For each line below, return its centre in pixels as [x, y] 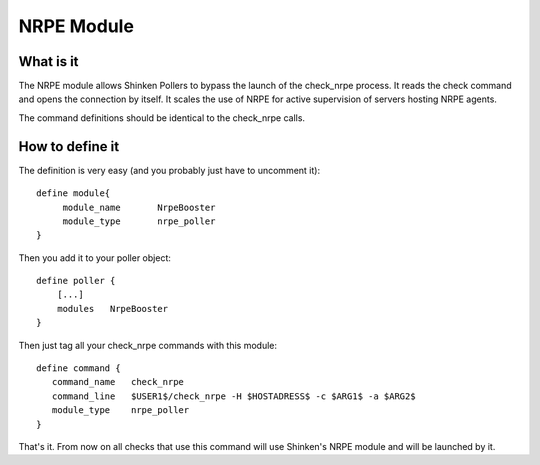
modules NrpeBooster [112, 308]
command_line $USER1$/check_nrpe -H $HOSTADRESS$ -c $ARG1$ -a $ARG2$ [233, 396]
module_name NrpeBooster [139, 207]
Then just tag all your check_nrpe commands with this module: [148, 345]
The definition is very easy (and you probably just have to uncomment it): [169, 170]
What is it [48, 61]
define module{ [73, 193]
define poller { [76, 281]
